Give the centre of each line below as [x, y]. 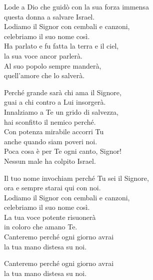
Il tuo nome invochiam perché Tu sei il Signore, [76, 178]
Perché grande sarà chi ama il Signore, [63, 92]
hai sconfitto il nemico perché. [50, 121]
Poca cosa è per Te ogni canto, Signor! [63, 151]
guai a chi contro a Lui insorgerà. [55, 102]
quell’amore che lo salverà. [44, 75]
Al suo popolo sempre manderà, [53, 65]
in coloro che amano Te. [41, 227]
